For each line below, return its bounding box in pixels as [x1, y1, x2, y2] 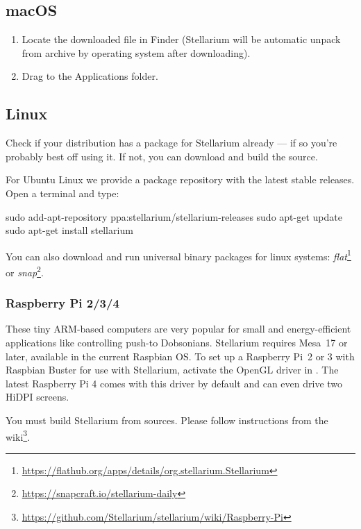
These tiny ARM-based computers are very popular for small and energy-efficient [6, 321, 351, 336]
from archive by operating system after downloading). [22, 45, 251, 60]
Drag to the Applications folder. [22, 69, 158, 83]
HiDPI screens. [6, 389, 69, 404]
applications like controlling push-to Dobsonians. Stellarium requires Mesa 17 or [6, 335, 348, 350]
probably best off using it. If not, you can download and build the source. [6, 149, 318, 163]
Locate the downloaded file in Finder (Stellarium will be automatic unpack [22, 32, 341, 47]
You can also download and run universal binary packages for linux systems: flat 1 [6, 246, 351, 263]
